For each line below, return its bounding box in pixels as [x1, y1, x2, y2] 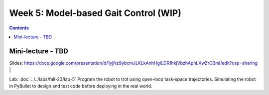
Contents [9, 25, 29, 31]
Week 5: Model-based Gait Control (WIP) [9, 7, 181, 18]
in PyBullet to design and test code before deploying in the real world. [9, 83, 152, 89]
